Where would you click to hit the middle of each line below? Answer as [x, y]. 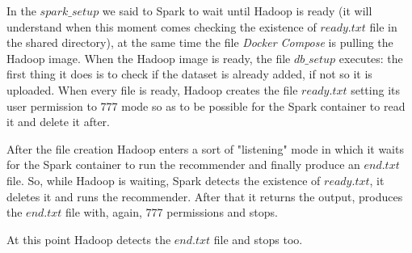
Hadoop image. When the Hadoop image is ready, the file [149, 58]
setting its [376, 89]
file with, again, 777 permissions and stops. [172, 212]
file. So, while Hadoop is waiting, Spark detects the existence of [164, 180]
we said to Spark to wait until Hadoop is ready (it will [237, 11]
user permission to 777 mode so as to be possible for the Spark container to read [206, 105]
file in [383, 26]
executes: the [371, 58]
